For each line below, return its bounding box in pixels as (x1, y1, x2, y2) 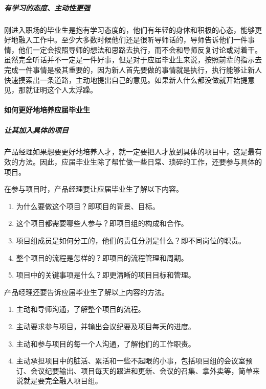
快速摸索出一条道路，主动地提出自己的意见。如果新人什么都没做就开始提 (4, 74, 248, 85)
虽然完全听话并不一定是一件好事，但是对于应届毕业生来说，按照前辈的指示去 (4, 54, 262, 65)
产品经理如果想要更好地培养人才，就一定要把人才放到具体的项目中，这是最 (4, 146, 255, 157)
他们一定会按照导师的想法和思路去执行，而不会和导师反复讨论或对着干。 (18, 44, 262, 55)
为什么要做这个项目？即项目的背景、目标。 (16, 200, 160, 211)
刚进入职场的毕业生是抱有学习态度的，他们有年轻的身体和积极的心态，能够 (4, 24, 255, 35)
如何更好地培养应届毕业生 (4, 104, 90, 115)
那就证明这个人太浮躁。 (18, 84, 97, 95)
